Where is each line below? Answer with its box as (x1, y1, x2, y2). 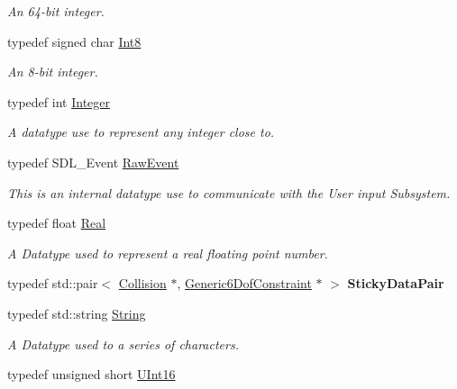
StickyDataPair (347, 274, 444, 293)
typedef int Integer (7, 92, 110, 111)
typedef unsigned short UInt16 (7, 365, 176, 384)
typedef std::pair (7, 274, 98, 293)
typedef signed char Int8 (7, 32, 142, 50)
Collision (118, 274, 167, 293)
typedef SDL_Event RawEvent (7, 152, 179, 171)
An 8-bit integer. (7, 62, 98, 81)
